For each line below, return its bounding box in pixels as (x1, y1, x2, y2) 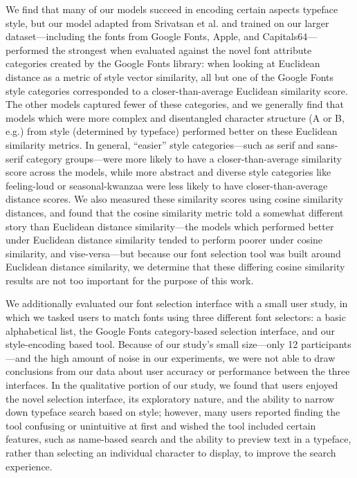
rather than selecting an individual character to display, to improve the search (6, 445, 336, 459)
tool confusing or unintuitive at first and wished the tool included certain (6, 418, 316, 432)
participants (300, 337, 351, 351)
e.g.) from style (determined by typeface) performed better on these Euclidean (6, 124, 338, 138)
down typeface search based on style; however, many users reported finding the (6, 405, 340, 419)
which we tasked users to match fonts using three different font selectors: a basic (6, 310, 346, 324)
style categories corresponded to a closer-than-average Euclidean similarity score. (6, 83, 348, 98)
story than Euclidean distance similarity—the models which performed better (6, 219, 334, 233)
